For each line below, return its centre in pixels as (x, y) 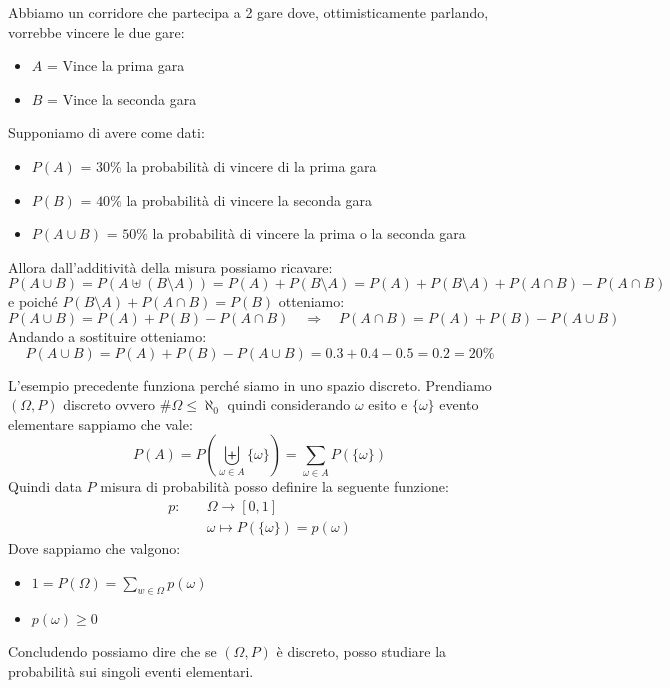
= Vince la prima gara (115, 65)
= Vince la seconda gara (122, 98)
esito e (388, 404)
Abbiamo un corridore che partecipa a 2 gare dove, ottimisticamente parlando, (248, 12)
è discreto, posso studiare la (361, 651)
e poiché (33, 301)
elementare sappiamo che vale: (100, 423)
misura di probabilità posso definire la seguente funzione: (274, 486)
